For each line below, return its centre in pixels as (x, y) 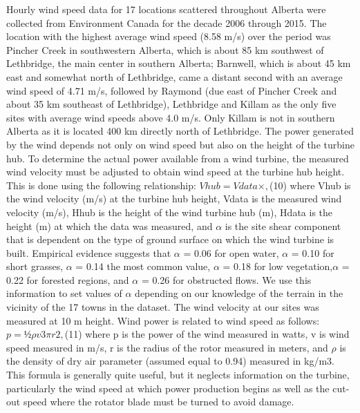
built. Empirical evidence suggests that (89, 252)
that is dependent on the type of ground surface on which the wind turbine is (170, 239)
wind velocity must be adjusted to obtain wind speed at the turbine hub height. (176, 172)
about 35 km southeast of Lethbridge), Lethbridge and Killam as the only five (171, 104)
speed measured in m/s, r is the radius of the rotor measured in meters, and (167, 347)
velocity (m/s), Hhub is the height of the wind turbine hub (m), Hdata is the (170, 212)
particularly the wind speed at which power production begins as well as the (168, 388)
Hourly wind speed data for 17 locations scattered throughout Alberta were (166, 9)
